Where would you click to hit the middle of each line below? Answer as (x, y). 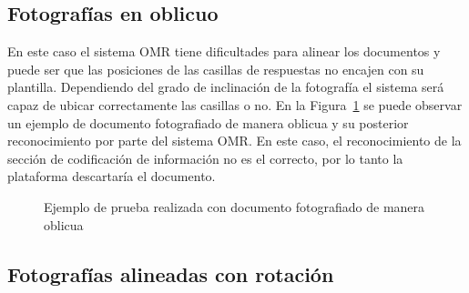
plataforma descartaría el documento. (112, 176)
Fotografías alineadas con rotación (171, 273)
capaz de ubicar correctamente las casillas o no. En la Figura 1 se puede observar (235, 104)
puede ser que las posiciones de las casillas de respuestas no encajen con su (216, 69)
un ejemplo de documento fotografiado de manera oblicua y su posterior (208, 122)
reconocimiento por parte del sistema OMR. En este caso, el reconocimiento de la (234, 141)
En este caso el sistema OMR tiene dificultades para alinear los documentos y (224, 51)
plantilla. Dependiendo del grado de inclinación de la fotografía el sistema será (226, 87)
